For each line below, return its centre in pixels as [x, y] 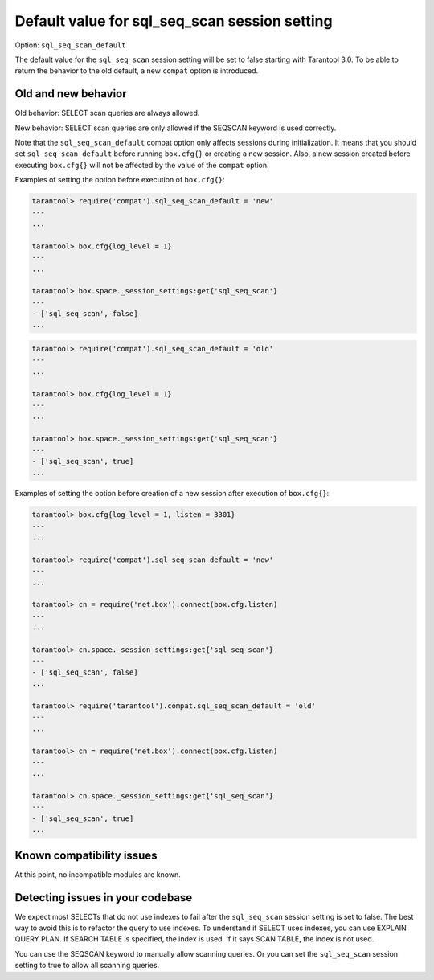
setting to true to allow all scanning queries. [87, 966]
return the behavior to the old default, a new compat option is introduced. [137, 71]
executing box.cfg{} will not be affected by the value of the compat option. [142, 165]
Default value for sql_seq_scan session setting [174, 21]
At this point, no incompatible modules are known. [98, 874]
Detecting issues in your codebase [104, 898]
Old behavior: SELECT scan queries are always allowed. [107, 113]
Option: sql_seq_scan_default [70, 45]
